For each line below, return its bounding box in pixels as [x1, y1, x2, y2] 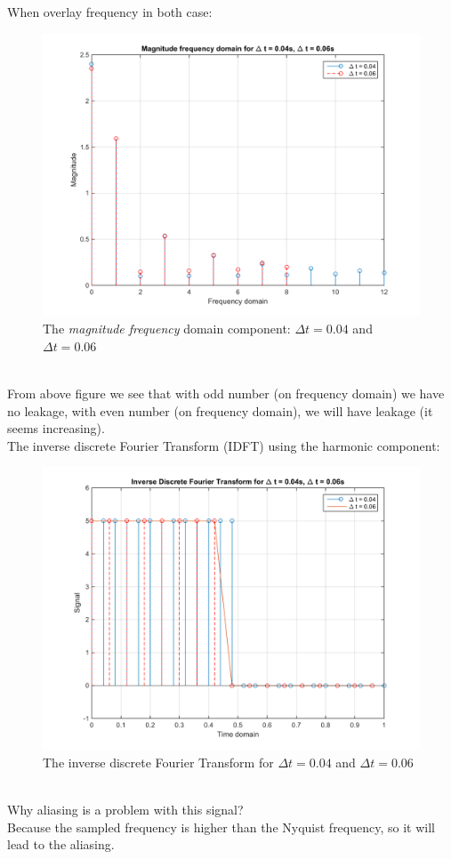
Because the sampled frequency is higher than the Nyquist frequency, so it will [7, 817, 435, 836]
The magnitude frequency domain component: [43, 319, 291, 338]
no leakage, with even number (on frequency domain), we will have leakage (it [7, 401, 433, 420]
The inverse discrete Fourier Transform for [43, 752, 274, 771]
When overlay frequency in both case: [7, 3, 213, 20]
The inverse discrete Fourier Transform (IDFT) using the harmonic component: [7, 436, 440, 454]
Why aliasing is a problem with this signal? [7, 800, 244, 819]
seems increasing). [7, 419, 105, 438]
